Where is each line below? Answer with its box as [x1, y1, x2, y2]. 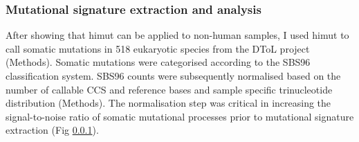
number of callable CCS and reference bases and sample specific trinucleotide [6, 82, 333, 96]
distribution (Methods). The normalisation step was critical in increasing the [6, 96, 331, 110]
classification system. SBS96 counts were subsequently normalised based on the [6, 69, 341, 82]
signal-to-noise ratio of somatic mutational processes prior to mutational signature [6, 109, 354, 123]
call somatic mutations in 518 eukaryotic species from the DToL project [6, 41, 310, 55]
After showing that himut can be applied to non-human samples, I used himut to [6, 28, 349, 42]
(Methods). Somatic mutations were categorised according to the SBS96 [6, 55, 311, 69]
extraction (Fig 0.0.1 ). [6, 123, 99, 137]
